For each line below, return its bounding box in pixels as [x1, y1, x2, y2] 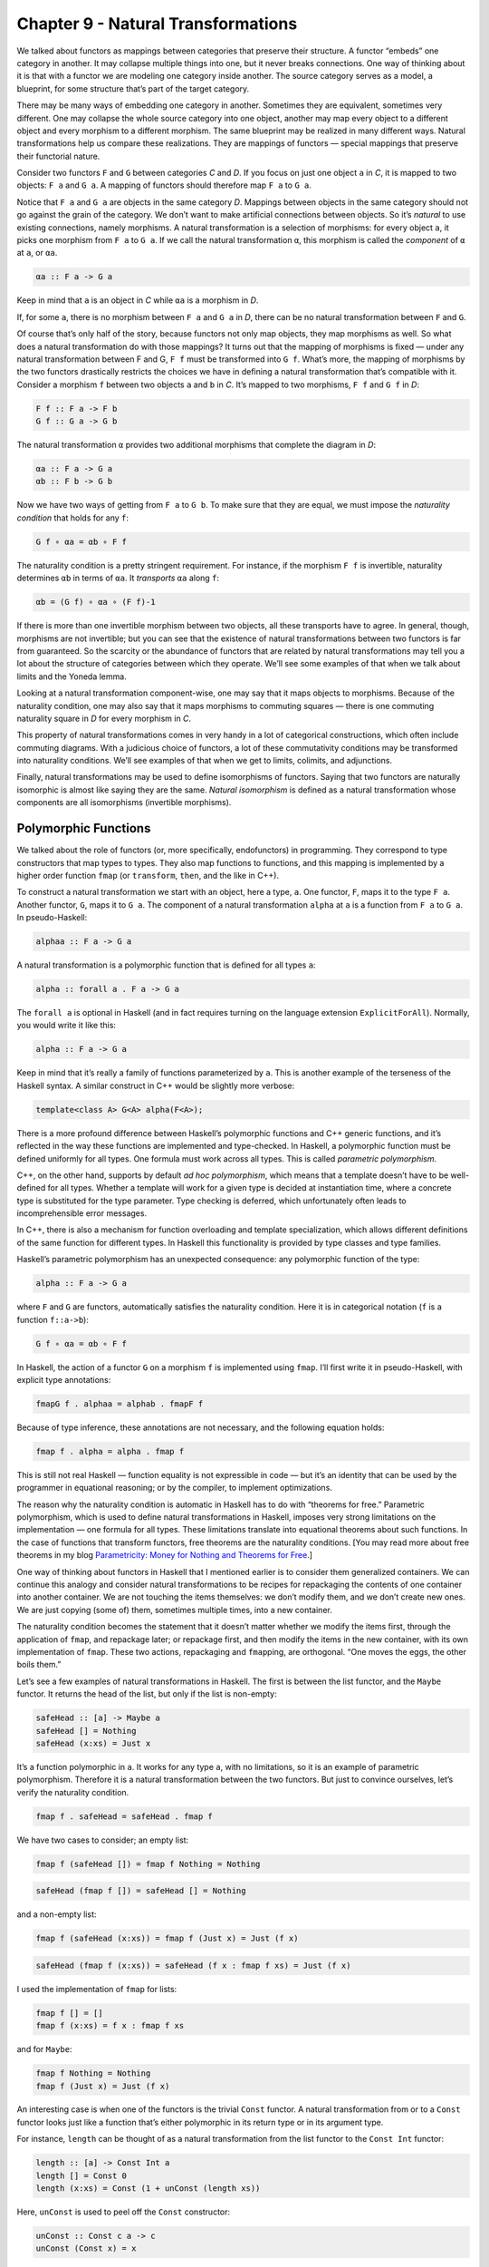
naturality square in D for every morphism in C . [16, 713, 192, 724]
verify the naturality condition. [16, 1786, 129, 1797]
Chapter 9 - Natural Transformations [16, 14, 298, 34]
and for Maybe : [16, 2044, 72, 2055]
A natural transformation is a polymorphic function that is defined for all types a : [16, 959, 316, 970]
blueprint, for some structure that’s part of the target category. [16, 83, 250, 94]
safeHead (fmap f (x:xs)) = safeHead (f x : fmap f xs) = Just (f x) [35, 1960, 351, 1970]
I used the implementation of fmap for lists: [16, 1983, 177, 1994]
